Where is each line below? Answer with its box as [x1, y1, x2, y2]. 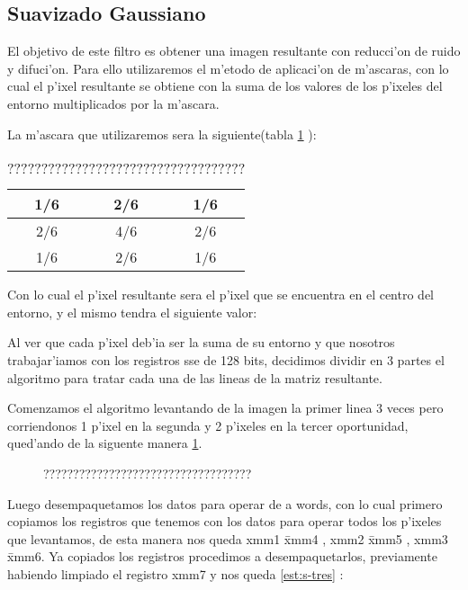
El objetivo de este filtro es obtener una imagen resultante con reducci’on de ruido [7, 41, 461, 60]
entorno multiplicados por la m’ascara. [7, 94, 220, 112]
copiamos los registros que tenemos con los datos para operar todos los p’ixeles [7, 512, 442, 531]
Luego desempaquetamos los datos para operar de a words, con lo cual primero [7, 494, 443, 513]
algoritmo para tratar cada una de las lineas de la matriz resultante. [7, 368, 382, 387]
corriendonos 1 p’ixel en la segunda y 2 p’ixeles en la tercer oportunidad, [7, 416, 409, 434]
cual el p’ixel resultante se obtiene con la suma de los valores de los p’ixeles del [7, 76, 443, 95]
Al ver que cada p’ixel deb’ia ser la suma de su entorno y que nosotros [7, 333, 395, 352]
